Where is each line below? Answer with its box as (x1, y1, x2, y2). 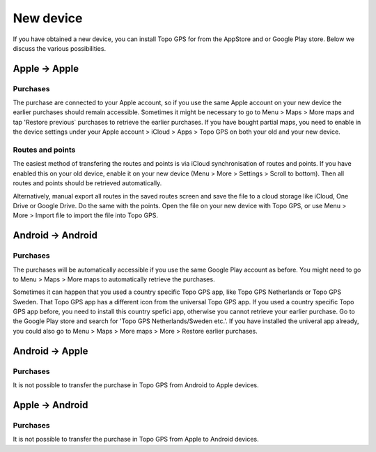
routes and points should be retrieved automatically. (13, 179, 162, 187)
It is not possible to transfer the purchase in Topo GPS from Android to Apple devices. (13, 381, 259, 389)
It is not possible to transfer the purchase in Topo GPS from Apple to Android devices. (13, 435, 259, 444)
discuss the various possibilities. (13, 44, 107, 52)
